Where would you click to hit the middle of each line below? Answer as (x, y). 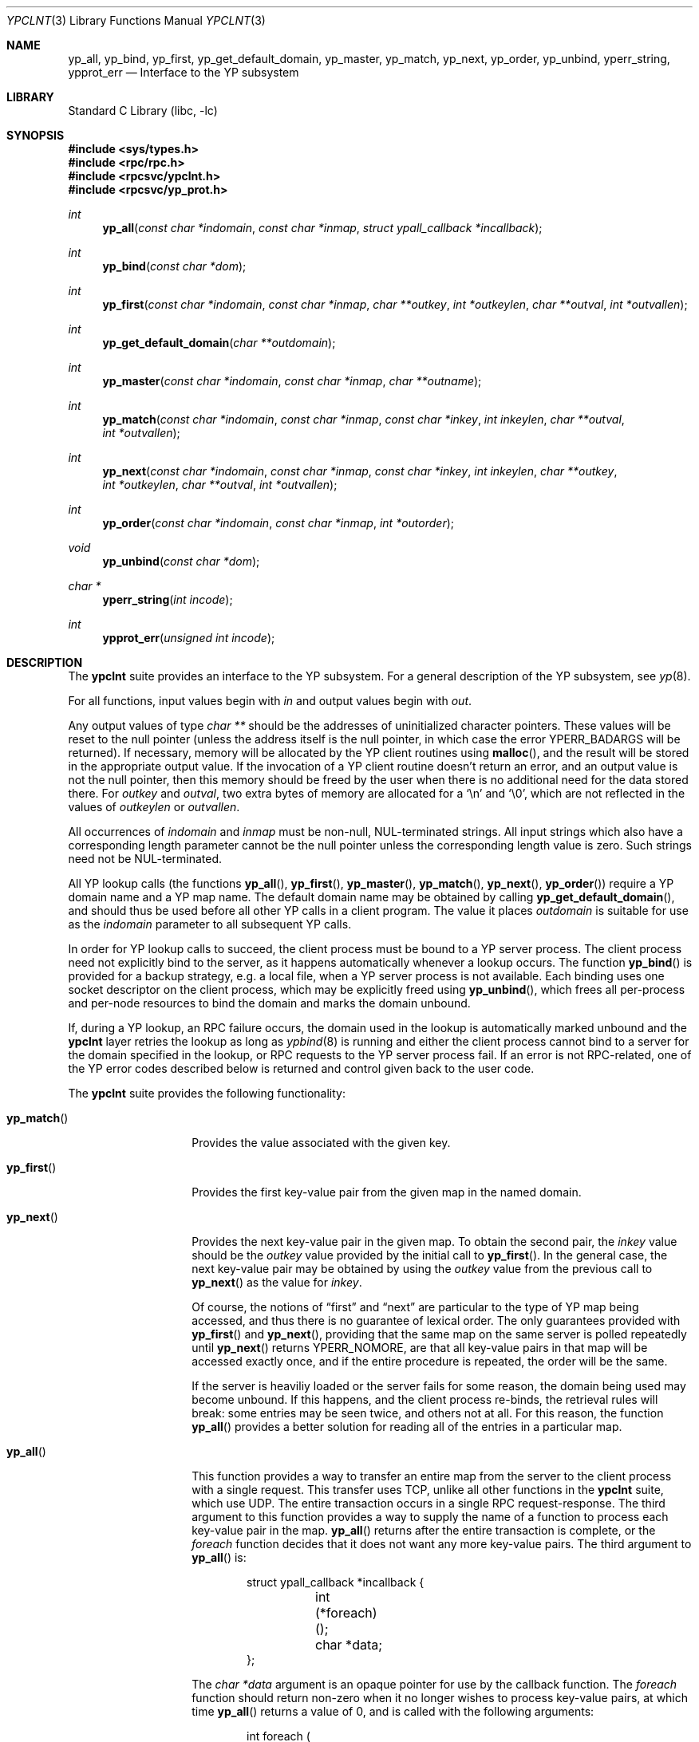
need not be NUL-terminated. (145, 859)
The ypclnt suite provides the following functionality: (207, 1093)
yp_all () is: (219, 1557)
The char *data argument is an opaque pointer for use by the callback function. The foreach (434, 1684)
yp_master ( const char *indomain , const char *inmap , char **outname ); (292, 381)
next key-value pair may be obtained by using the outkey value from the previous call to (422, 1269)
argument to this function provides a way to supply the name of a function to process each (430, 1517)
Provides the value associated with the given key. (321, 1143)
